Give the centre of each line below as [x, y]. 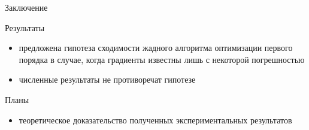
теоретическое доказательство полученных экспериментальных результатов [155, 120]
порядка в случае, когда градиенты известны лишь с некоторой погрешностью [162, 59]
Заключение [26, 7]
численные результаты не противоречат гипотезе [107, 79]
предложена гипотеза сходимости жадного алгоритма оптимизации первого [156, 48]
